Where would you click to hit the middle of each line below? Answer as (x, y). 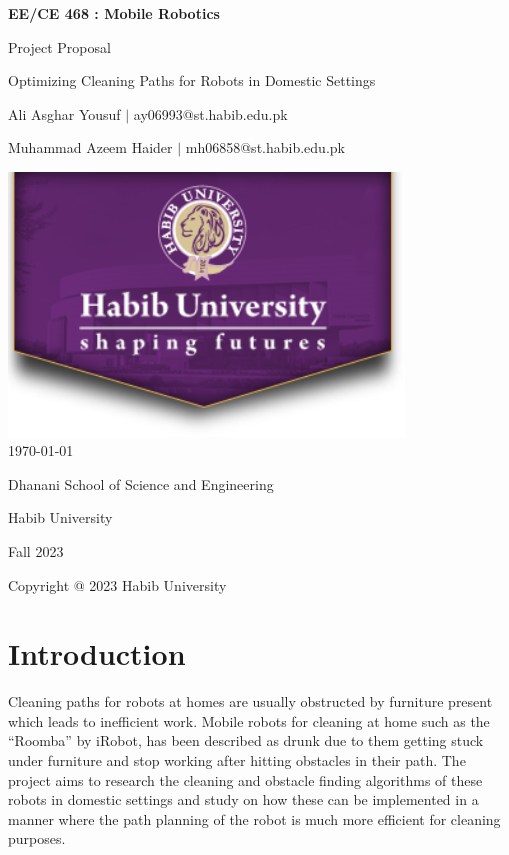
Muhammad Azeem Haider (90, 147)
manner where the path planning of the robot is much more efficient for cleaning (254, 818)
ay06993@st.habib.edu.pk (210, 113)
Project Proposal (59, 46)
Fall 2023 (36, 550)
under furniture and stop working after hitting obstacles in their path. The (237, 760)
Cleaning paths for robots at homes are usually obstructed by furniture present (250, 701)
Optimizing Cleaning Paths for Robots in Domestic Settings (192, 80)
